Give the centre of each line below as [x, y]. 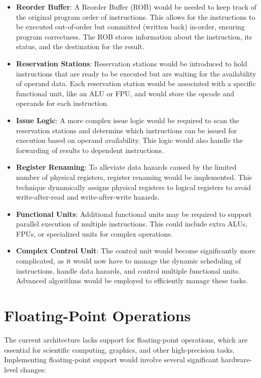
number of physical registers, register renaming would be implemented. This [134, 177]
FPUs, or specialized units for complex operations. [94, 233]
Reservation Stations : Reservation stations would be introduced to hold [132, 63]
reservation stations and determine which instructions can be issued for [126, 130]
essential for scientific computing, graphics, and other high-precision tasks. [119, 349]
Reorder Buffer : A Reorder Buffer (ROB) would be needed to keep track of [136, 7]
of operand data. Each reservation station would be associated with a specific [136, 83]
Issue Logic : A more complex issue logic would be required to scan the [128, 120]
